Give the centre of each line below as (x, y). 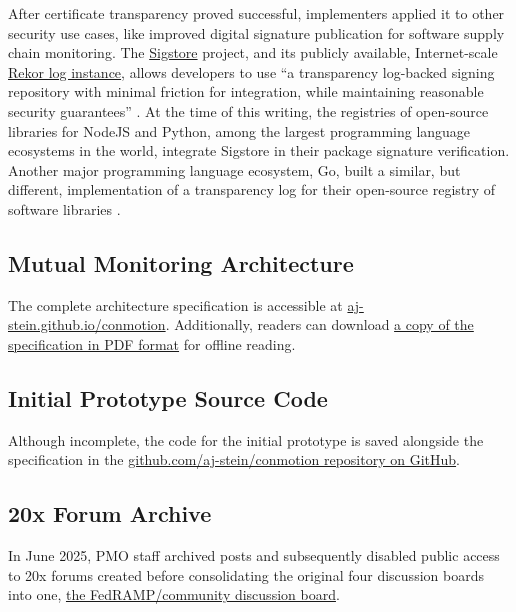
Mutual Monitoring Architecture (181, 262)
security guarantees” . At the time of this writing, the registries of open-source (248, 110)
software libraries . (64, 208)
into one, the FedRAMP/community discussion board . (174, 594)
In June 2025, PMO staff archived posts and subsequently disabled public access (254, 555)
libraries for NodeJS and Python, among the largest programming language (239, 130)
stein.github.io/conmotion (87, 324)
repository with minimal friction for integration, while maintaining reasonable (246, 91)
